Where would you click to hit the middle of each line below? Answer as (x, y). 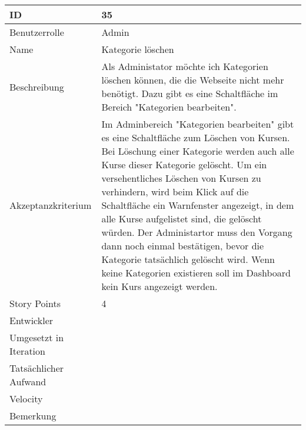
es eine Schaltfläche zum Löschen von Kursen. (196, 137)
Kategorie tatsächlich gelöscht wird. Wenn (188, 259)
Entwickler (31, 320)
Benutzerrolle (37, 32)
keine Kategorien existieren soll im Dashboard (196, 273)
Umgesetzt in (37, 337)
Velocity (26, 399)
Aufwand (28, 381)
